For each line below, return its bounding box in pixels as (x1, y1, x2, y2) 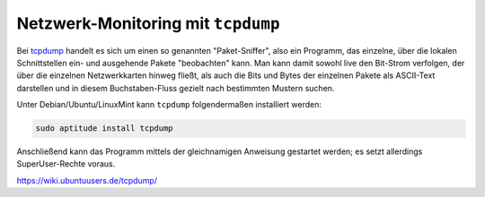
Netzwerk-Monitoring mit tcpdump (16, 13, 280, 33)
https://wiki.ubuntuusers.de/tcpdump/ (16, 175, 157, 185)
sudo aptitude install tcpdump (35, 124, 174, 133)
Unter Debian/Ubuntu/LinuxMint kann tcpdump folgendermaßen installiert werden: (16, 99, 322, 110)
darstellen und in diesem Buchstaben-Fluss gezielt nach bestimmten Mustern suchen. (16, 82, 335, 93)
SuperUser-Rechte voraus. (16, 158, 116, 169)
